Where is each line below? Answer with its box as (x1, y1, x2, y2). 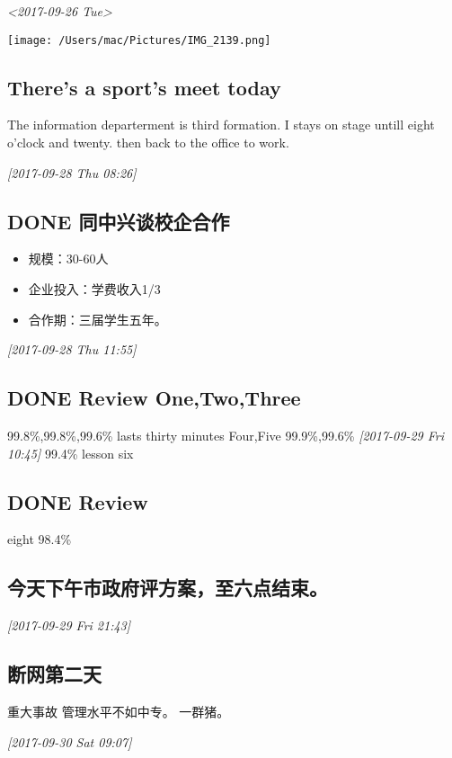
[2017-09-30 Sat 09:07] (7, 732, 132, 751)
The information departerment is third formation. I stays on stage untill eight (7, 115, 435, 134)
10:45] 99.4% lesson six (7, 443, 134, 462)
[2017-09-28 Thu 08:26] (7, 163, 137, 182)
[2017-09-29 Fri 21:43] (7, 616, 131, 635)
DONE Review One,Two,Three (7, 384, 301, 412)
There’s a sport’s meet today (7, 73, 281, 101)
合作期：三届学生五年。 (28, 309, 167, 328)
